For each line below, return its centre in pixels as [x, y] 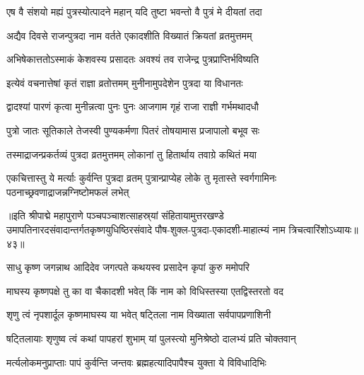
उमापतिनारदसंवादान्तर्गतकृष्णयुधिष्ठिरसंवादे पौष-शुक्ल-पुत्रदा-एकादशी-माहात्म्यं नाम [146, 229]
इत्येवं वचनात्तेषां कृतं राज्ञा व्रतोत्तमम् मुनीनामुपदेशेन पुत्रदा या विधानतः [125, 82]
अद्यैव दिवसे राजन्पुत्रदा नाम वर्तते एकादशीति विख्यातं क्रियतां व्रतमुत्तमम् [129, 35]
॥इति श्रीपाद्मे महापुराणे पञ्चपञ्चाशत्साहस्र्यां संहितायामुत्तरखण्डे [115, 215]
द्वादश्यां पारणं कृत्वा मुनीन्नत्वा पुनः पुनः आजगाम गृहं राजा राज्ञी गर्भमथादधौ [133, 106]
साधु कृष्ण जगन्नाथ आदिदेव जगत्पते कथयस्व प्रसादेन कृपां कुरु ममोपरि [128, 267]
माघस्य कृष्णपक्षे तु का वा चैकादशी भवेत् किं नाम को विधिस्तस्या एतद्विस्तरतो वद [145, 290]
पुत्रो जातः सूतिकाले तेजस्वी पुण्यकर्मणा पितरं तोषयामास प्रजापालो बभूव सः [133, 130]
